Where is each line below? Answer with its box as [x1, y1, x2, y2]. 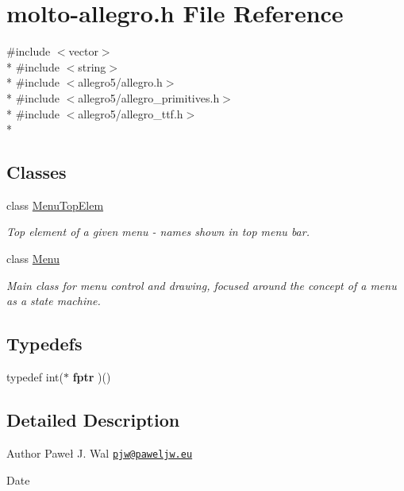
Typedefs [6, 331, 83, 356]
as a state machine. [6, 292, 101, 309]
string [78, 58, 106, 75]
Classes [6, 160, 67, 184]
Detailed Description [6, 408, 180, 432]
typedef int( [6, 369, 63, 385]
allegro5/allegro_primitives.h [78, 89, 220, 106]
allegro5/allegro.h [78, 74, 163, 91]
